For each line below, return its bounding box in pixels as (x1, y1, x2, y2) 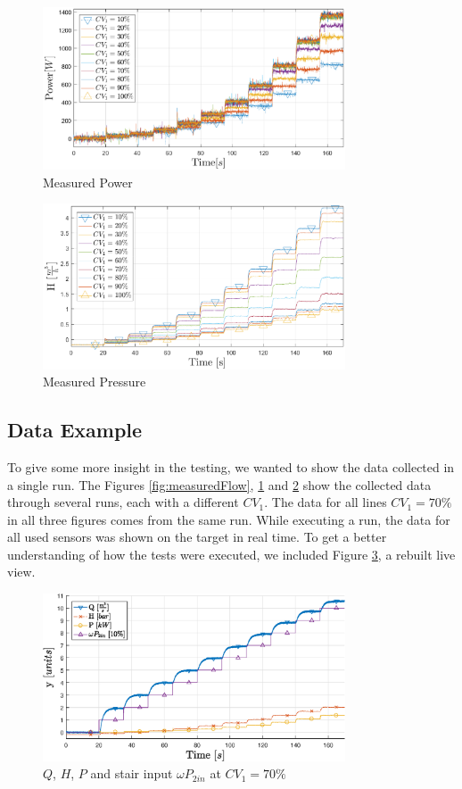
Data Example (7, 416, 143, 444)
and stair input (90, 764, 173, 783)
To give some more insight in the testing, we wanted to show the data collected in (7, 457, 455, 476)
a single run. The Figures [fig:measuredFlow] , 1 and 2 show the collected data (7, 475, 432, 494)
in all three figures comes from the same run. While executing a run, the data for (7, 510, 450, 528)
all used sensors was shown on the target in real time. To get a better (7, 527, 387, 546)
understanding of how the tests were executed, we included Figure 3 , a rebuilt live (7, 544, 456, 563)
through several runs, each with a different (7, 493, 239, 511)
